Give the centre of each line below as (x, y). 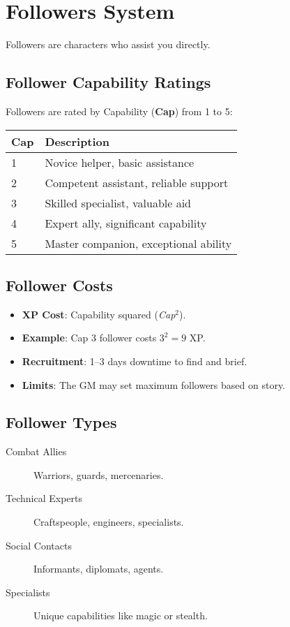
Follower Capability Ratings (108, 82)
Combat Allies (36, 451)
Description (77, 141)
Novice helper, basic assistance (120, 162)
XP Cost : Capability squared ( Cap (99, 314)
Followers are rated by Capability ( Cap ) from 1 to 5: (119, 111)
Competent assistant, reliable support (137, 182)
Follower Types (61, 422)
